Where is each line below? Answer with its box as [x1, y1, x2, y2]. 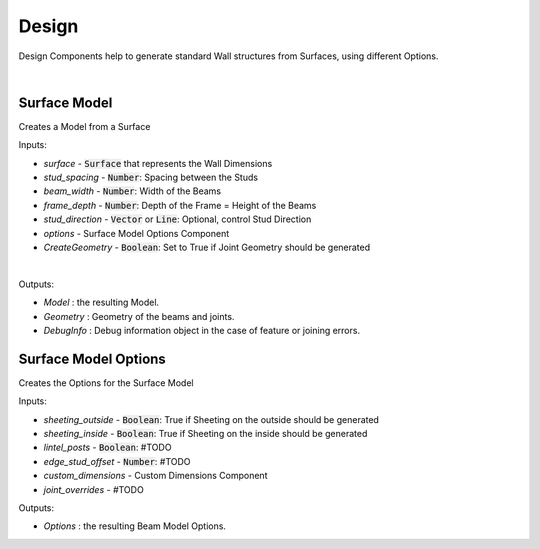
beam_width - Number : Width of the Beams [43, 185, 222, 197]
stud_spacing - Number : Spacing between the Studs [43, 171, 259, 184]
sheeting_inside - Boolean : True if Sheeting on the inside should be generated [43, 428, 368, 439]
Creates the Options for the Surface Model [18, 376, 194, 389]
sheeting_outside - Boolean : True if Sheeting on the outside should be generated [43, 413, 380, 425]
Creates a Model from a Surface [18, 120, 151, 132]
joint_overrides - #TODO [43, 483, 144, 495]
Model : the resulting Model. [43, 296, 160, 309]
